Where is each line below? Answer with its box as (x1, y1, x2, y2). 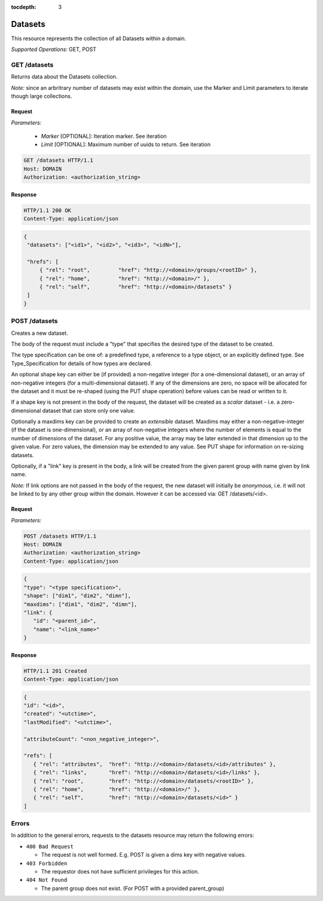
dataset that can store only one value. (42, 407, 136, 414)
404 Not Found (26, 876, 68, 884)
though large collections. (11, 93, 72, 100)
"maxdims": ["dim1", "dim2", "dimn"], (23, 601, 138, 607)
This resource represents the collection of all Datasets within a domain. (11, 35, 187, 42)
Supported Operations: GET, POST (11, 46, 97, 53)
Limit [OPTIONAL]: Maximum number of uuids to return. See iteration (41, 141, 211, 148)
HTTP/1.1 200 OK (23, 207, 72, 214)
